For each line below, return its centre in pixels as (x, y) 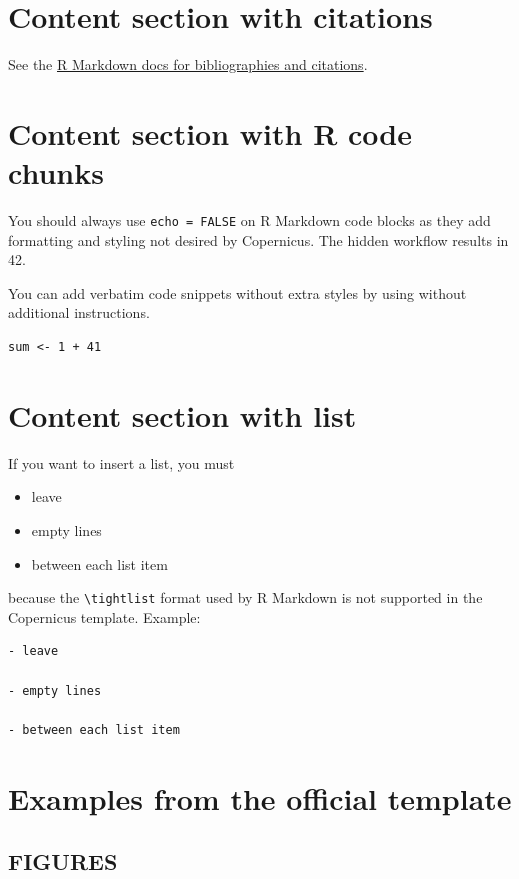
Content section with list (182, 414)
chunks (56, 172)
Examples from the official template (260, 797)
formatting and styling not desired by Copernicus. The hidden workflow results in (258, 239)
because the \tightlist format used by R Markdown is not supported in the (245, 597)
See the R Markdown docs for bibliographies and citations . (188, 64)
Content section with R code (210, 132)
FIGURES (63, 861)
